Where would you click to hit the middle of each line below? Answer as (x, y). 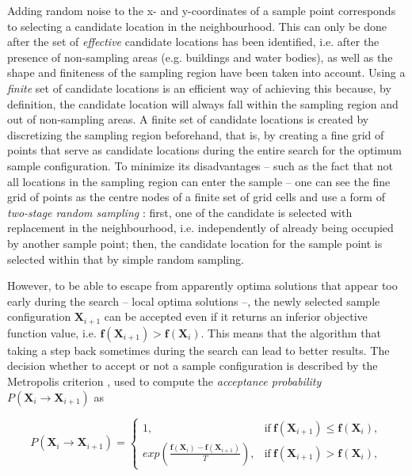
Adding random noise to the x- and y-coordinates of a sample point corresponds (202, 10)
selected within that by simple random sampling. (126, 259)
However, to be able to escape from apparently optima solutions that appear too (202, 286)
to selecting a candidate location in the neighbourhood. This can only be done (197, 26)
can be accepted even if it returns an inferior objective (236, 316)
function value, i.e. (52, 332)
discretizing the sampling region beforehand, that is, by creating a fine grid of (196, 134)
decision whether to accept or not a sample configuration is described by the (193, 366)
